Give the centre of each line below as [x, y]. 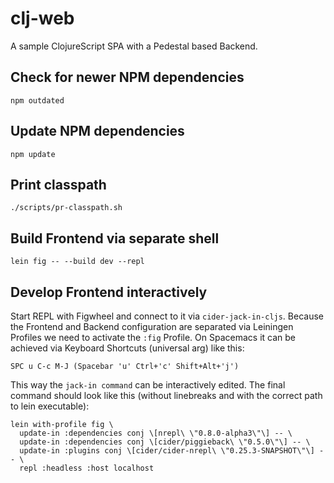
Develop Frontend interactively [109, 292]
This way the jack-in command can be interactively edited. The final [148, 385]
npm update [33, 154]
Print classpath [58, 184]
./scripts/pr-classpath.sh [66, 208]
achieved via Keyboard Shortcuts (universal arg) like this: [127, 348]
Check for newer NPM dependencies [127, 77]
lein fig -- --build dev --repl [77, 262]
